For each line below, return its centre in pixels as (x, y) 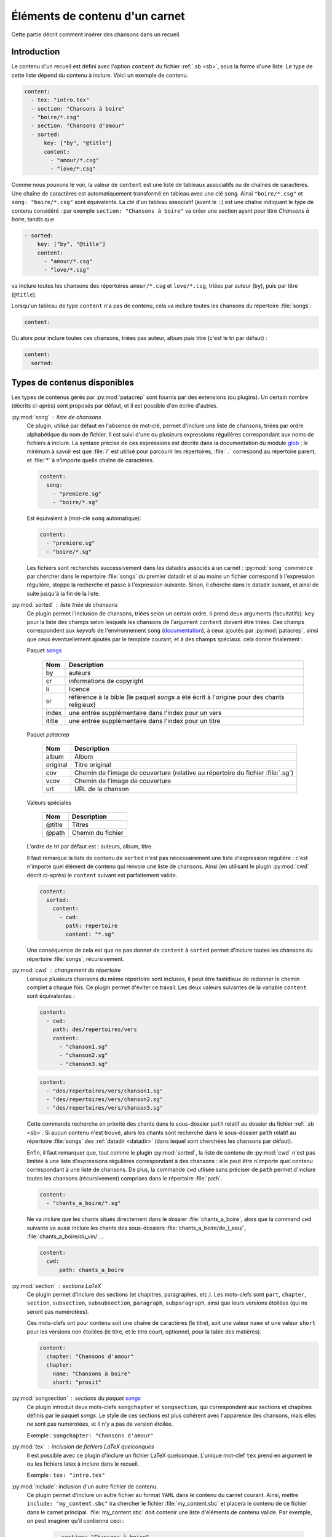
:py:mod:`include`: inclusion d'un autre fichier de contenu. (85, 1486)
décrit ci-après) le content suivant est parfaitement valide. (102, 875)
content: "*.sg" (90, 934)
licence (79, 689)
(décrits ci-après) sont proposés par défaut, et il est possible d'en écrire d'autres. (115, 406)
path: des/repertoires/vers (95, 1029)
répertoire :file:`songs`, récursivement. (75, 958)
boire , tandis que (33, 219)
